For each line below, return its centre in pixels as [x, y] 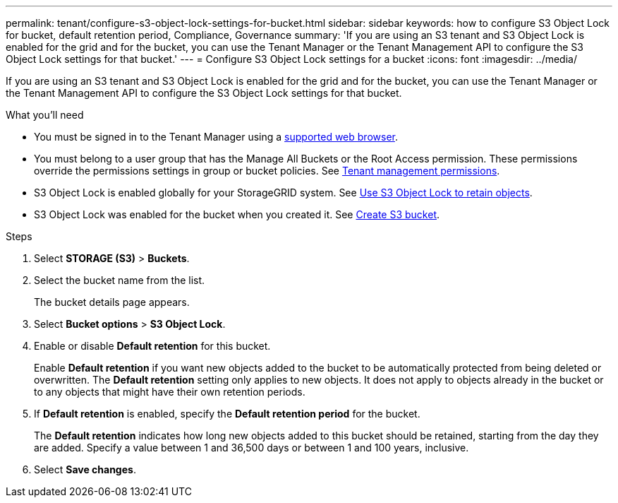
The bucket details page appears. [112, 302]
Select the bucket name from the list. [120, 280]
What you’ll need [45, 115]
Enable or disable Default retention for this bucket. [152, 346]
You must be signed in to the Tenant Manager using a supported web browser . [216, 137]
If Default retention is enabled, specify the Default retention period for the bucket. [227, 414]
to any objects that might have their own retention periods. [170, 392]
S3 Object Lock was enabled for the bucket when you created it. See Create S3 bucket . [237, 214]
